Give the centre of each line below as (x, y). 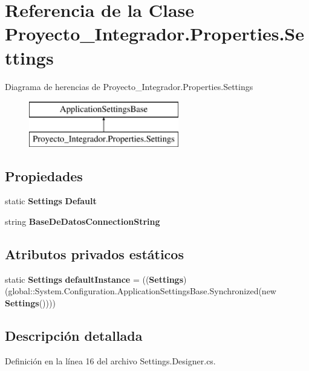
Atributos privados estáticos (94, 254)
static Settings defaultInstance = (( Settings (94, 279)
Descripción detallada (74, 336)
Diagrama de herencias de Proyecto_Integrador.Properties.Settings (129, 86)
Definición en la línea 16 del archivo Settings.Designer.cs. (110, 360)
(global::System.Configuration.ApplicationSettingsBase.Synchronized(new (141, 291)
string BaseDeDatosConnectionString (83, 221)
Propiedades (44, 176)
